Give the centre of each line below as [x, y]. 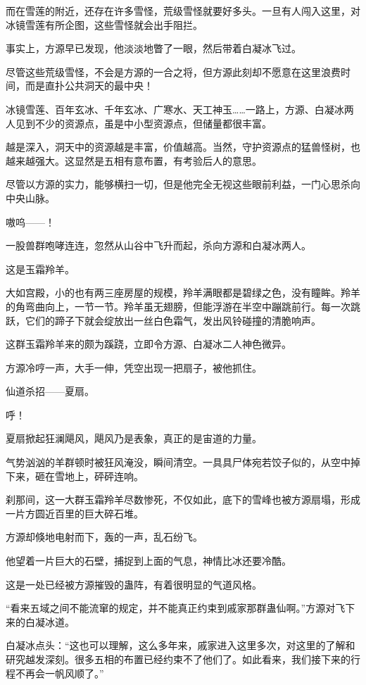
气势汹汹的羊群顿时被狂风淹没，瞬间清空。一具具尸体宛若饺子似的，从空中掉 [183, 462]
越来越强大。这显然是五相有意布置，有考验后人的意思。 [134, 160]
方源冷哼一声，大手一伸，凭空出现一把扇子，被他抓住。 [134, 367]
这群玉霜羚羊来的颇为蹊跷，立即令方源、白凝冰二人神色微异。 [149, 344]
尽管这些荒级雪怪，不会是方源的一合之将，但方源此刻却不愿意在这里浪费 [173, 71]
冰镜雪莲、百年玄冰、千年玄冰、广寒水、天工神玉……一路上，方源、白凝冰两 [180, 109]
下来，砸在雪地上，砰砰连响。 [75, 476]
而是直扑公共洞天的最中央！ [89, 86]
